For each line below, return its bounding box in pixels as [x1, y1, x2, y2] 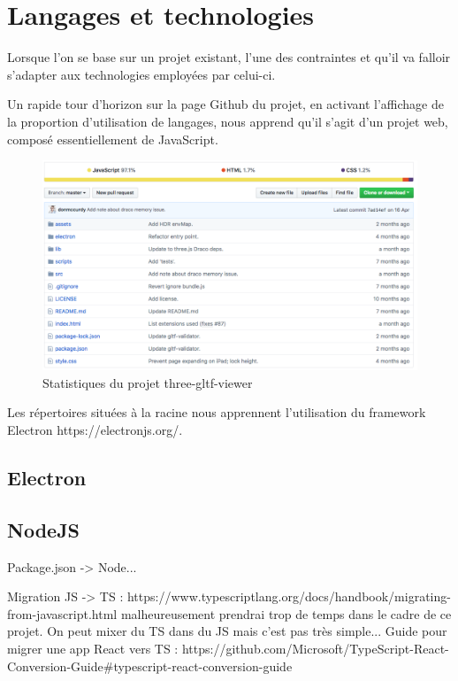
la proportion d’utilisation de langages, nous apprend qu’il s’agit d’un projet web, [7, 112, 448, 130]
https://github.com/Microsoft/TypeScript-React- [181, 638, 449, 657]
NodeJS [7, 515, 80, 543]
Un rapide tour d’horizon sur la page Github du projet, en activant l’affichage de [7, 95, 444, 113]
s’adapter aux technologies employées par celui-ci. [7, 65, 276, 83]
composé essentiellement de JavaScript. [7, 129, 218, 148]
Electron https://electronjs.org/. [7, 421, 183, 439]
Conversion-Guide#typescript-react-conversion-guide [7, 656, 293, 675]
